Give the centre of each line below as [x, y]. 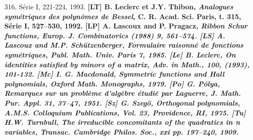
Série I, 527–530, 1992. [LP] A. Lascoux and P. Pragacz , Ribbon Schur [126, 26]
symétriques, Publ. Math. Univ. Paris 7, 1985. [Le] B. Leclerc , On [120, 54]
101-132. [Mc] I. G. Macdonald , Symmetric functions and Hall [114, 74]
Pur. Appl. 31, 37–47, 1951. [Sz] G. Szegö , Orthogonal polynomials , [122, 102]
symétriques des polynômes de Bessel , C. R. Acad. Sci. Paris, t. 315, [123, 16]
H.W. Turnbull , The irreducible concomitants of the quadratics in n [122, 122]
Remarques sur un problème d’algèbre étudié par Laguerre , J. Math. [123, 93]
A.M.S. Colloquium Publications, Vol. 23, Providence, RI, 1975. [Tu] [125, 112]
